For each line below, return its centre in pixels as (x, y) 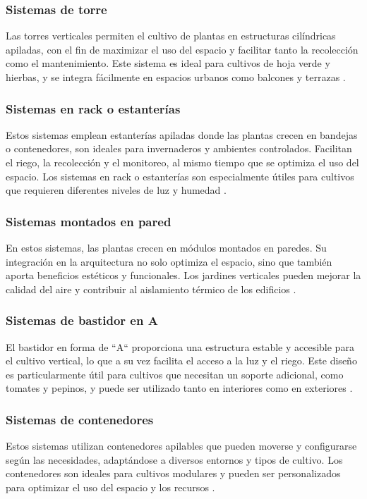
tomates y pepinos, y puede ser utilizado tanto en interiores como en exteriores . (179, 388)
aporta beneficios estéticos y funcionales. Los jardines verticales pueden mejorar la (183, 275)
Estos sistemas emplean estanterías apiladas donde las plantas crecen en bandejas (182, 134)
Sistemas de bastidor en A (82, 320)
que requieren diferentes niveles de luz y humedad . (116, 190)
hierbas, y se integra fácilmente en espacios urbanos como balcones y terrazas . (176, 77)
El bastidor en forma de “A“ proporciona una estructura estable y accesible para (180, 346)
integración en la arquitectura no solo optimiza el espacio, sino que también (169, 261)
